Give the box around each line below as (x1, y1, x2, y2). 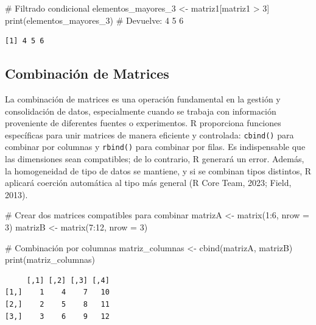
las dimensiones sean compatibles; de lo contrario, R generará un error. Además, (5, 152, 304, 165)
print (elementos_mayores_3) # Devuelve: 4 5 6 (5, 13, 184, 26)
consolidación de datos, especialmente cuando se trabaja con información (5, 104, 276, 117)
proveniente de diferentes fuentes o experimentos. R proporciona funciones (5, 116, 281, 129)
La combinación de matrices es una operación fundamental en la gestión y (5, 92, 281, 105)
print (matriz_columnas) (5, 253, 95, 266)
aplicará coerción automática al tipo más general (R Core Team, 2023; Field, (5, 176, 292, 189)
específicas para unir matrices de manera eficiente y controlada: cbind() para (5, 128, 294, 141)
